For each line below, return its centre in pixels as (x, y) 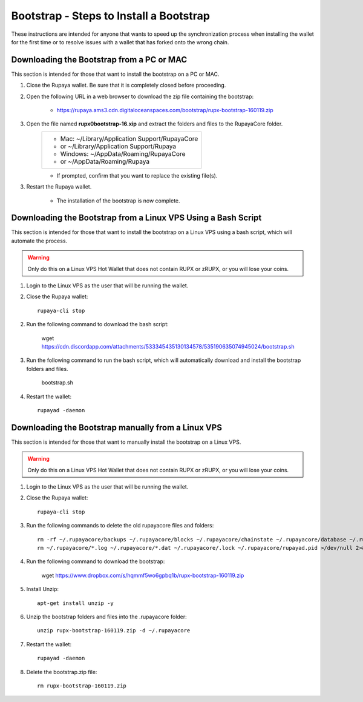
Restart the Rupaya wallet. (59, 187)
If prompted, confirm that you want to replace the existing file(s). (137, 175)
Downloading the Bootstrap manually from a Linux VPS (116, 427)
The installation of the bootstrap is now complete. (119, 201)
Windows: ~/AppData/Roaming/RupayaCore (123, 153)
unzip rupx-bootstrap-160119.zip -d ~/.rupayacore (114, 631)
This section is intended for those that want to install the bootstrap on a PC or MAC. (115, 74)
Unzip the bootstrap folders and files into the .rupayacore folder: (106, 617)
